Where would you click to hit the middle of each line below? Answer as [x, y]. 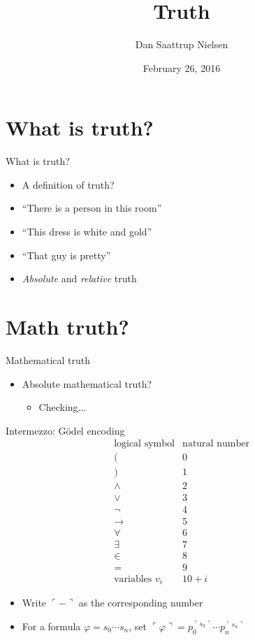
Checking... [63, 407]
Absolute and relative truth [79, 278]
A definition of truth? [68, 184]
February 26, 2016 [182, 67]
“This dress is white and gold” [87, 232]
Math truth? [67, 326]
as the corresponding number [141, 603]
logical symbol [144, 444]
